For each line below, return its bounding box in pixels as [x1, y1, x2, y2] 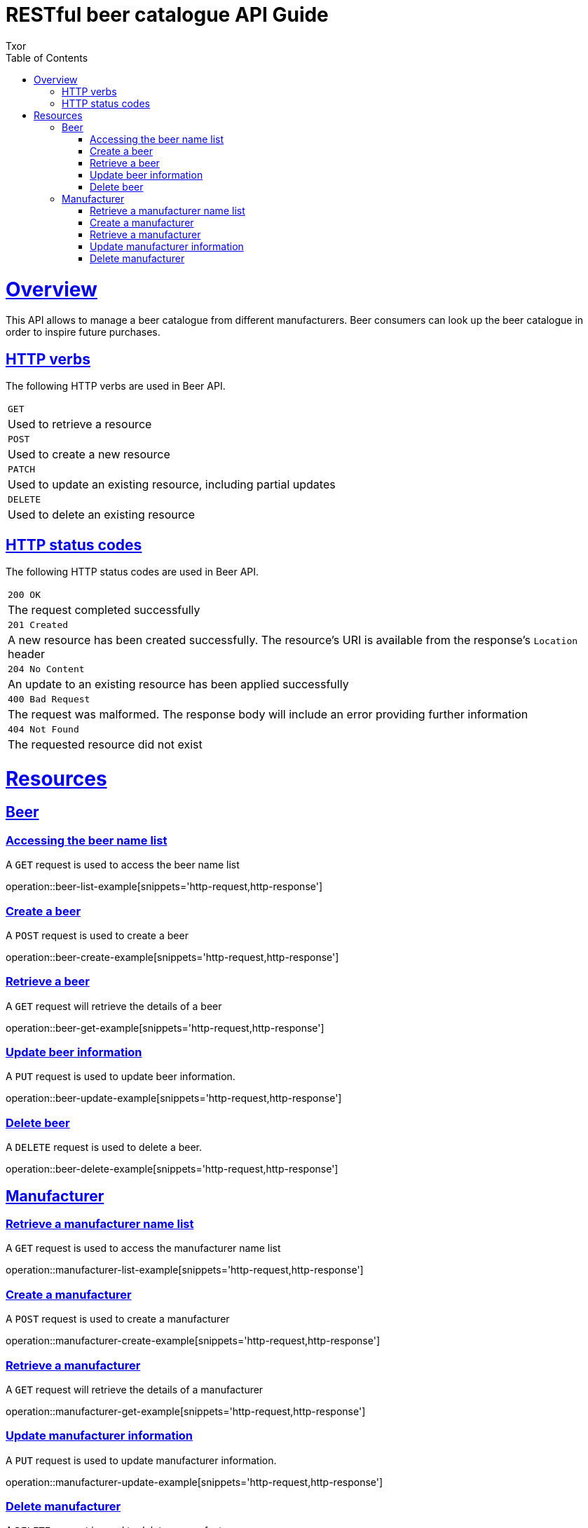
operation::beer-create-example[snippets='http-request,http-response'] [6, 950, 339, 963]
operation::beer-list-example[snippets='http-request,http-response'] [6, 880, 323, 893]
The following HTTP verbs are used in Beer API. [6, 380, 226, 393]
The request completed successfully [8, 602, 200, 617]
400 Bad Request [8, 693, 90, 704]
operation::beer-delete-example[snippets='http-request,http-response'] [6, 1163, 339, 1175]
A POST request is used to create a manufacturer [6, 1313, 230, 1325]
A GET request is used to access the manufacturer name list [6, 1242, 281, 1255]
